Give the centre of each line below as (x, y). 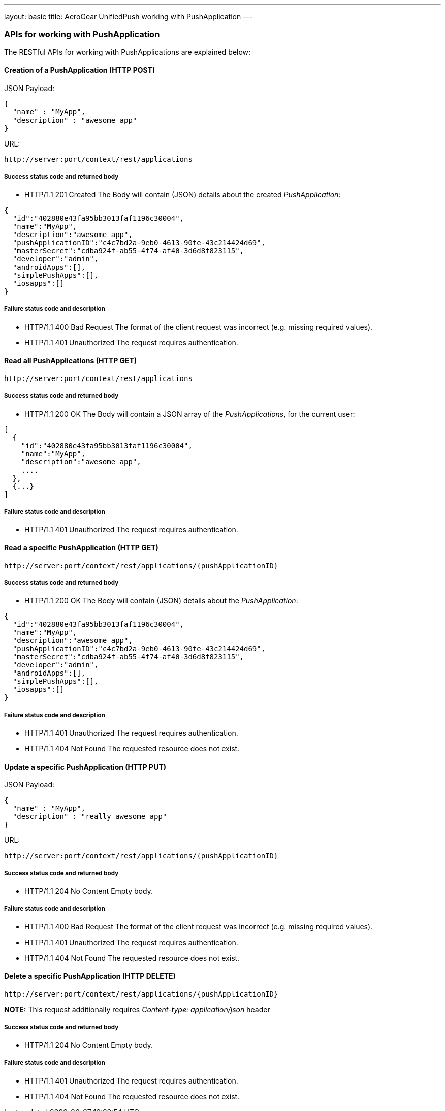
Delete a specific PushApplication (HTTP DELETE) (90, 976)
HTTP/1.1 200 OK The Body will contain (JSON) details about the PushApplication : (161, 601)
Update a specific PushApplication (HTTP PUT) (85, 767)
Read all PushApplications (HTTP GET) (71, 361)
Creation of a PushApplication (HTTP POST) (80, 70)
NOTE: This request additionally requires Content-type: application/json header (137, 1010)
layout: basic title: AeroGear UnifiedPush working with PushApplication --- (129, 17)
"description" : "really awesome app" (90, 817)
